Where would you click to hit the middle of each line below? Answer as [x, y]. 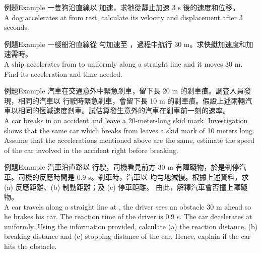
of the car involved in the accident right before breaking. [91, 150]
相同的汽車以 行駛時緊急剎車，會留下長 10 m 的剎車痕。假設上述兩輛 [132, 100]
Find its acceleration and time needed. [63, 73]
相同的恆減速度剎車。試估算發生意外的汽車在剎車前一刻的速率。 [124, 110]
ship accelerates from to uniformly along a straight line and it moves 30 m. [127, 63]
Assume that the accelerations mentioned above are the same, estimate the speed [129, 140]
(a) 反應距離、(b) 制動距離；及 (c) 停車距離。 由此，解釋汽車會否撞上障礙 [126, 187]
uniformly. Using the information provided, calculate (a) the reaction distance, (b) [131, 226]
